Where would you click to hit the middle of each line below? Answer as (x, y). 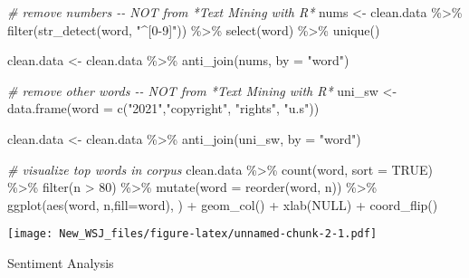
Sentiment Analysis (61, 263)
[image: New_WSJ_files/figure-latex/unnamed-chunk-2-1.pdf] (192, 234)
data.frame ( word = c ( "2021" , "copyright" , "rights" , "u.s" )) (163, 108)
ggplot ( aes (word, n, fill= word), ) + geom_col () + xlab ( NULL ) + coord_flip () (223, 204)
